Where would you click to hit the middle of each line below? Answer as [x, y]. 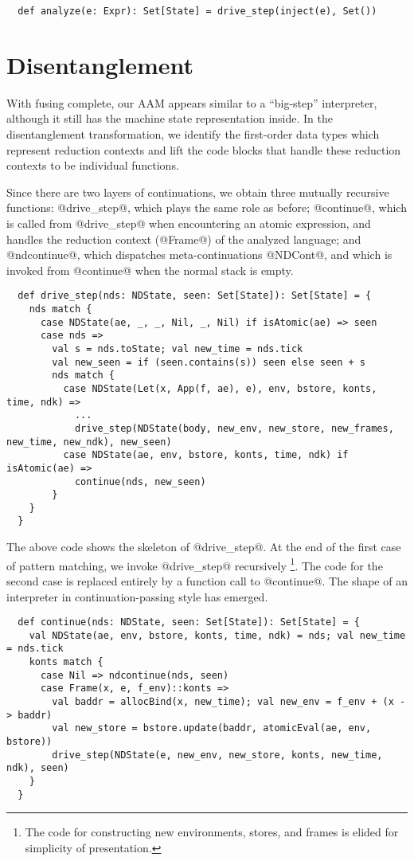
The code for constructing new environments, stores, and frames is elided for [212, 832]
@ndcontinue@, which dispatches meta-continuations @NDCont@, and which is [199, 254]
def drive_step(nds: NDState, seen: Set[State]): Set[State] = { [195, 296]
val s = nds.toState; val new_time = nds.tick [178, 348]
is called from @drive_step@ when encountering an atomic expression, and [189, 223]
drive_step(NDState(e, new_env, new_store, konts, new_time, [217, 755]
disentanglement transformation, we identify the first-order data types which [193, 133]
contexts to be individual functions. [93, 165]
